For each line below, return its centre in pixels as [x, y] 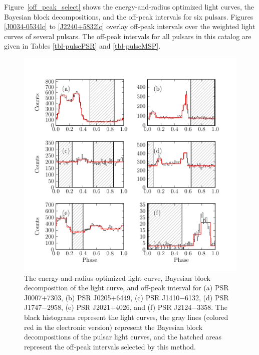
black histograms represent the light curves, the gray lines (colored [126, 317]
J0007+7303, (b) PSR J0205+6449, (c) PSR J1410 [102, 297]
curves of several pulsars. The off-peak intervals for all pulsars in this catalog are [128, 36]
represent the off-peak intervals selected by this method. [110, 346]
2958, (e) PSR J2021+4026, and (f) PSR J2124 [119, 307]
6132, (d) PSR [207, 297]
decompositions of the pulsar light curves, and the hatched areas [123, 337]
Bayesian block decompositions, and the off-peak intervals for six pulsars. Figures [129, 16]
